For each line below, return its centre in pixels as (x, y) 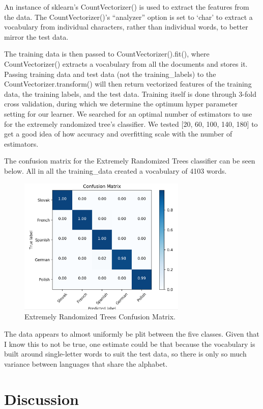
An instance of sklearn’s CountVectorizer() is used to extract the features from (127, 7)
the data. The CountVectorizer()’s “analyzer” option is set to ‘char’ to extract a (128, 17)
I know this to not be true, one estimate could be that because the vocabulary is (130, 344)
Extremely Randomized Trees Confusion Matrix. (100, 317)
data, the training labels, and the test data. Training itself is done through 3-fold (130, 93)
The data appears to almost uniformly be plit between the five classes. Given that (132, 334)
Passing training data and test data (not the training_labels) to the (110, 74)
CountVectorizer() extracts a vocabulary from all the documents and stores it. (126, 63)
